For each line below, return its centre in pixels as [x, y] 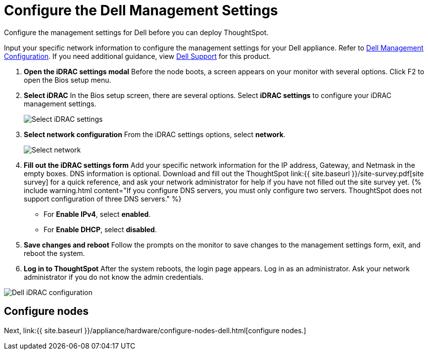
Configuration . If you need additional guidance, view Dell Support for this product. [138, 56]
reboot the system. [54, 253]
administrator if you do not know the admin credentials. [114, 277]
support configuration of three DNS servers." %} [103, 199]
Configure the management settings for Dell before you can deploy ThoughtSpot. [136, 32]
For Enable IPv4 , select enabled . [97, 214]
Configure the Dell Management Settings [141, 10]
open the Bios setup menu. [68, 80]
